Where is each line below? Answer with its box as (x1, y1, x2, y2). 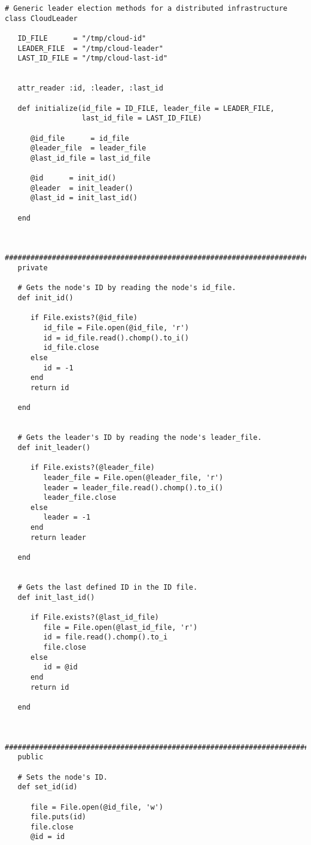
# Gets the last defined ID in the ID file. (17, 583, 198, 592)
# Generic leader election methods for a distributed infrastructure (5, 4, 288, 13)
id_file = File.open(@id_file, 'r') (43, 324, 189, 332)
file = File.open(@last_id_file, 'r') (43, 623, 198, 632)
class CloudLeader (5, 14, 78, 23)
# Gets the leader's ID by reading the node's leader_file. (17, 433, 262, 442)
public (17, 753, 44, 762)
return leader (30, 533, 87, 542)
